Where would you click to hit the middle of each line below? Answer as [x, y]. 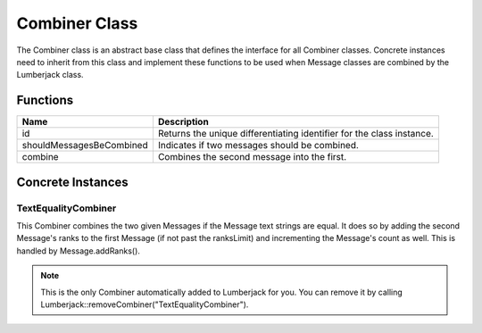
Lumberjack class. [50, 75]
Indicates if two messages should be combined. [258, 146]
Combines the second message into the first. [252, 157]
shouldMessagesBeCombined [85, 146]
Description [183, 122]
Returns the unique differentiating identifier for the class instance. [296, 134]
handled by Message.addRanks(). [78, 251]
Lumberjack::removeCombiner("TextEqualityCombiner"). [145, 304]
